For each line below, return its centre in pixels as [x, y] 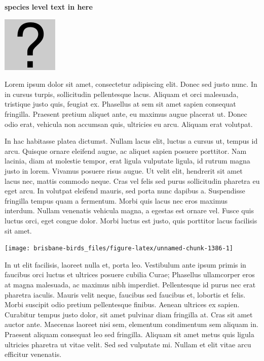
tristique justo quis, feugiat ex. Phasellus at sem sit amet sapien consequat [120, 104]
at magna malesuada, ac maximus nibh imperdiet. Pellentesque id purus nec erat [130, 284]
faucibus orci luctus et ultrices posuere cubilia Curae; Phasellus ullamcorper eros [130, 274]
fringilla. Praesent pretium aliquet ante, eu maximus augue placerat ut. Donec [126, 113]
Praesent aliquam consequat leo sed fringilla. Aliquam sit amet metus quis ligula [129, 334]
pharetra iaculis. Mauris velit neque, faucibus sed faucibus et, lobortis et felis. [125, 294]
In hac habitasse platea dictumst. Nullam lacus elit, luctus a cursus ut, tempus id [131, 141]
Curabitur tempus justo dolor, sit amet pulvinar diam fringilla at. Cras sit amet [129, 314]
